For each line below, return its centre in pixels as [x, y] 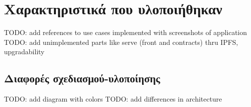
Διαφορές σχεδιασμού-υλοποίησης [82, 78]
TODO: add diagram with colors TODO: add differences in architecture [113, 99]
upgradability [24, 52]
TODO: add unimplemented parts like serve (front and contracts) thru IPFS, [121, 42]
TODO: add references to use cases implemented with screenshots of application [125, 32]
